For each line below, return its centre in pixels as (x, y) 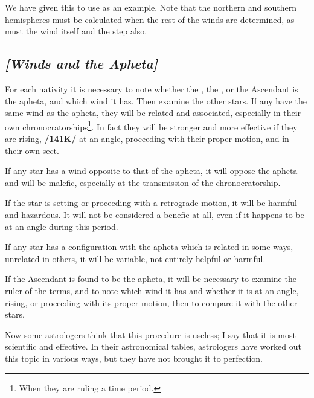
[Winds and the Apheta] (82, 64)
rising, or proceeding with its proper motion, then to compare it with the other (151, 302)
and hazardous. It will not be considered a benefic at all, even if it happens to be (155, 214)
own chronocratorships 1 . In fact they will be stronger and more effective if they (151, 126)
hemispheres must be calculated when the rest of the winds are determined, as (150, 19)
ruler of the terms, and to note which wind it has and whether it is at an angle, (152, 290)
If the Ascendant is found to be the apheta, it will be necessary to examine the (151, 279)
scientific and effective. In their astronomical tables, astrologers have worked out (153, 346)
